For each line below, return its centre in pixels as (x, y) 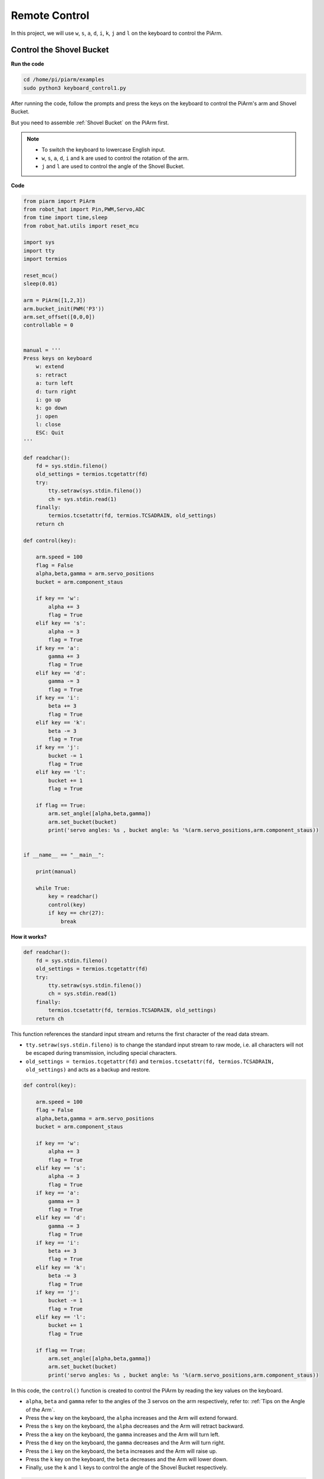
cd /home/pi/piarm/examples (64, 80)
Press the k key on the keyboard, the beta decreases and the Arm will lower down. (127, 1459)
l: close (48, 425)
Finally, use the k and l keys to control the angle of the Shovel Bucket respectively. (127, 1468)
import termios (45, 259)
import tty (39, 251)
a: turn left (55, 383)
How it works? (29, 937)
